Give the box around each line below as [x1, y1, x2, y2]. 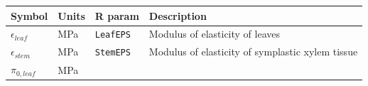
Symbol [11, 8, 48, 23]
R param [94, 8, 139, 23]
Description [148, 8, 207, 23]
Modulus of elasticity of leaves [148, 26, 281, 41]
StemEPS [94, 48, 131, 58]
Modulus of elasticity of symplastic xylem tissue [148, 44, 358, 59]
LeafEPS [94, 30, 131, 41]
